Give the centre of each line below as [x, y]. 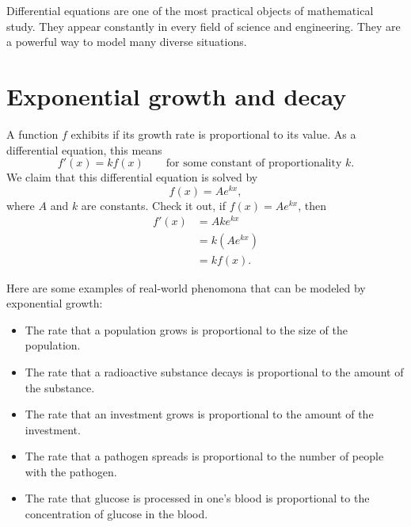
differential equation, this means [84, 149]
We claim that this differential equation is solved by [132, 177]
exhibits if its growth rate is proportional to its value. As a [213, 134]
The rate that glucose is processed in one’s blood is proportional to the [197, 498]
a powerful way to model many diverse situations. [127, 42]
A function [32, 134]
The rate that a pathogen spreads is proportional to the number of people [204, 456]
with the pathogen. [71, 471]
